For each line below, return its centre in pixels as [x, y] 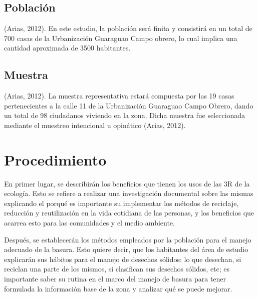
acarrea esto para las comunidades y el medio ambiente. [89, 223]
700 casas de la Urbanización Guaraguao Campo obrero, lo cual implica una [121, 38]
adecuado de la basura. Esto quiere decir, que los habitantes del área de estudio [126, 249]
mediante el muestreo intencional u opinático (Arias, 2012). [95, 125]
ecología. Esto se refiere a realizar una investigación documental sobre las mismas [129, 193]
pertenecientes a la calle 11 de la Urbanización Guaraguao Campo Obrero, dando [129, 105]
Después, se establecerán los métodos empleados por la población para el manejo [128, 239]
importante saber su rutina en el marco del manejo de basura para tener [115, 279]
